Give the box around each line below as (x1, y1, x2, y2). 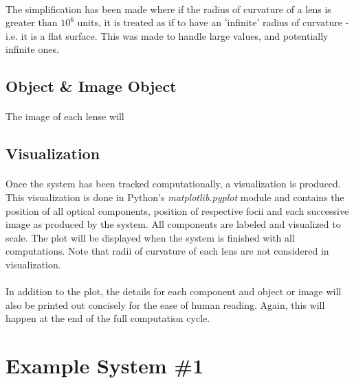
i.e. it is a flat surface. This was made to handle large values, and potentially (5, 28, 329, 43)
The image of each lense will (5, 109, 124, 124)
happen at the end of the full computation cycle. (5, 311, 210, 325)
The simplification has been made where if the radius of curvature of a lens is (5, 1, 331, 16)
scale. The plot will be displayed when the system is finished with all (5, 230, 295, 244)
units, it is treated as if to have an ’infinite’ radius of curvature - (77, 15, 349, 30)
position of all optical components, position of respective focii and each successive (5, 203, 349, 218)
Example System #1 (5, 351, 204, 380)
